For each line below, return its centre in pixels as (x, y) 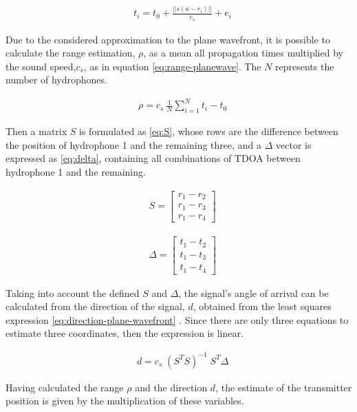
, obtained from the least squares (262, 306)
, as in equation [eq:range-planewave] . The (172, 66)
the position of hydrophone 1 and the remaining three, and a (134, 144)
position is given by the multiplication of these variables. (125, 401)
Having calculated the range (65, 387)
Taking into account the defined (73, 292)
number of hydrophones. (56, 80)
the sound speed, (41, 66)
